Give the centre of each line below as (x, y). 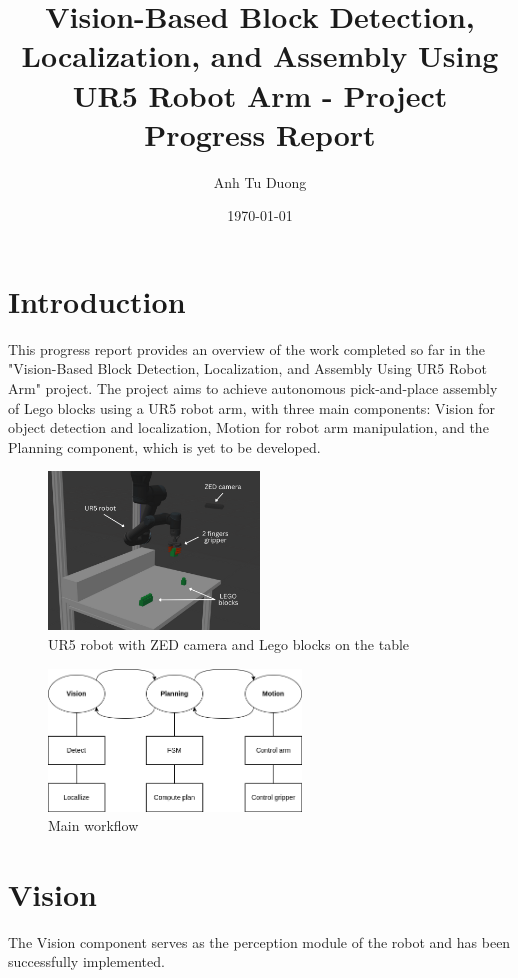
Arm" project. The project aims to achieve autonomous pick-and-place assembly (253, 388)
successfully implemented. (86, 961)
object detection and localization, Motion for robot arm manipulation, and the (248, 427)
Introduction (97, 300)
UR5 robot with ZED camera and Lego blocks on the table (229, 643)
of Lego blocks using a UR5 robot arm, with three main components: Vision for (251, 407)
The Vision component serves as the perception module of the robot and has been (259, 941)
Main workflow (93, 825)
